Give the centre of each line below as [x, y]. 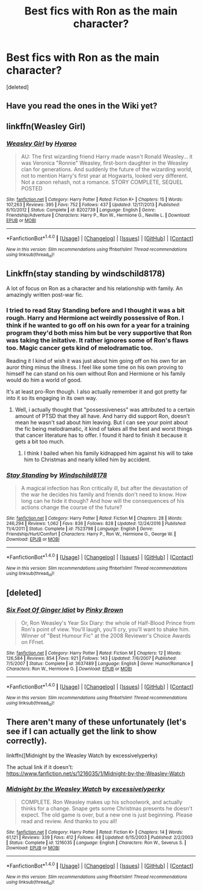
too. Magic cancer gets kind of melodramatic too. [80, 348]
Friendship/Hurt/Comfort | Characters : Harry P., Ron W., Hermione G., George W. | [91, 534]
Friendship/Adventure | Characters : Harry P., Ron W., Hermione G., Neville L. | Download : [98, 215]
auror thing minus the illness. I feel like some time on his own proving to [95, 367]
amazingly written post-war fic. [45, 294]
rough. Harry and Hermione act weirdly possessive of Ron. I [95, 318]
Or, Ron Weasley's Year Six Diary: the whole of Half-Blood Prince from [108, 623]
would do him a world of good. [44, 380]
